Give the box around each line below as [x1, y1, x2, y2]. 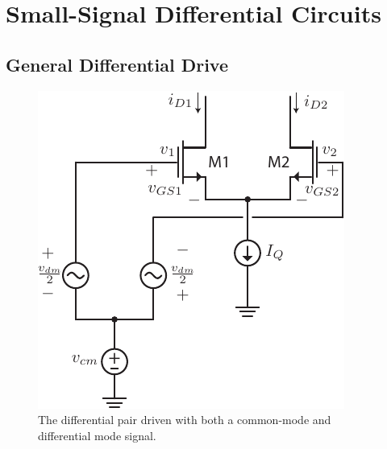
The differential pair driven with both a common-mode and [38, 411, 331, 428]
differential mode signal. [38, 426, 156, 443]
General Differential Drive [6, 51, 229, 76]
